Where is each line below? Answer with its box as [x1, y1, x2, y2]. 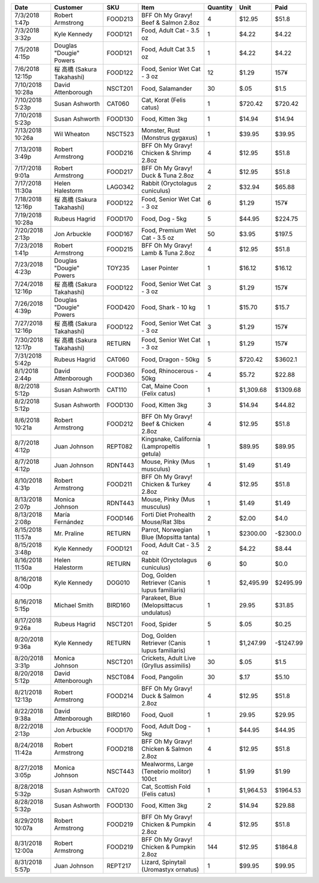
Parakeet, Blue [141, 594, 183, 602]
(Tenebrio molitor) [141, 768, 192, 775]
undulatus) [141, 609, 171, 617]
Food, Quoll [141, 711, 174, 719]
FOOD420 [106, 303, 135, 311]
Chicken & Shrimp [141, 149, 191, 157]
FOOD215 [106, 245, 134, 253]
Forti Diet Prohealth [141, 510, 196, 518]
